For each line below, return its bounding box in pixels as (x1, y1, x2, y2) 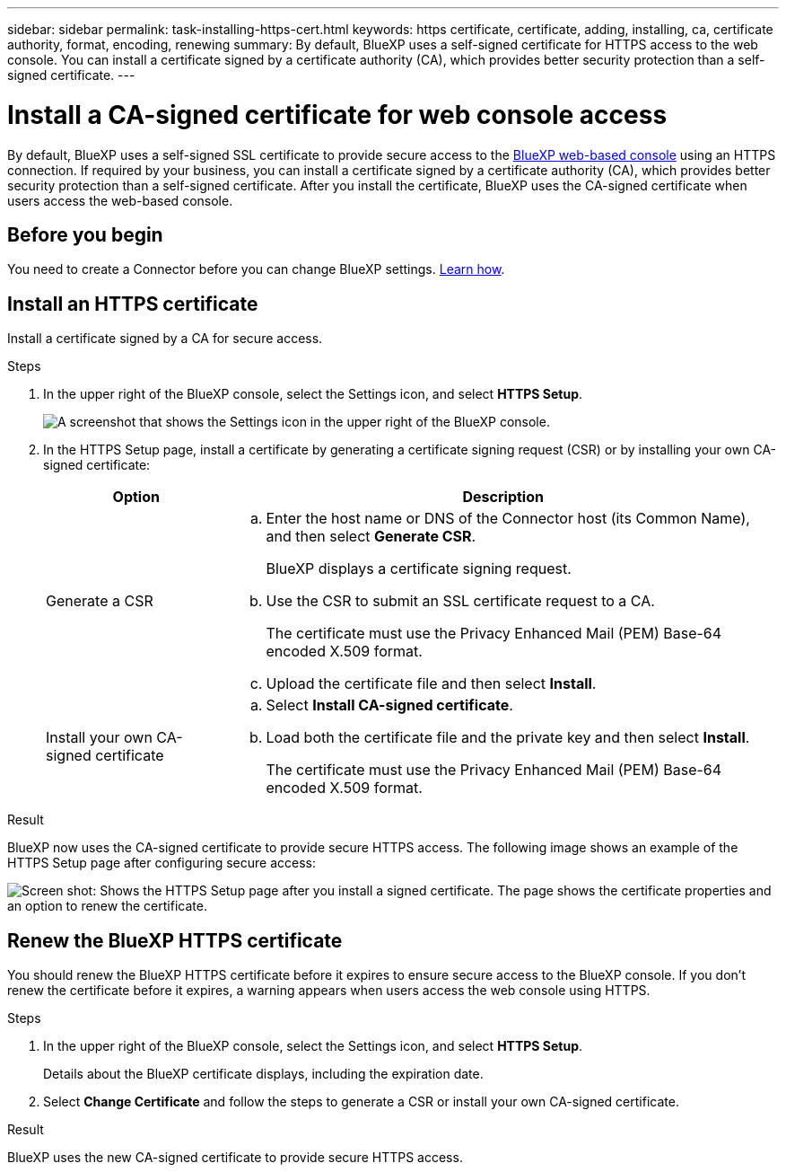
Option (112, 488, 160, 507)
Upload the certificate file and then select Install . (266, 674, 597, 693)
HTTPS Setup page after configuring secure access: (7, 855, 316, 871)
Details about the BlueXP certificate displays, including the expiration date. (43, 1066, 484, 1082)
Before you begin (7, 223, 163, 246)
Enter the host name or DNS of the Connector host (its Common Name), (266, 509, 750, 528)
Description (462, 488, 544, 507)
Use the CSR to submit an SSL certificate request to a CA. (266, 592, 655, 611)
